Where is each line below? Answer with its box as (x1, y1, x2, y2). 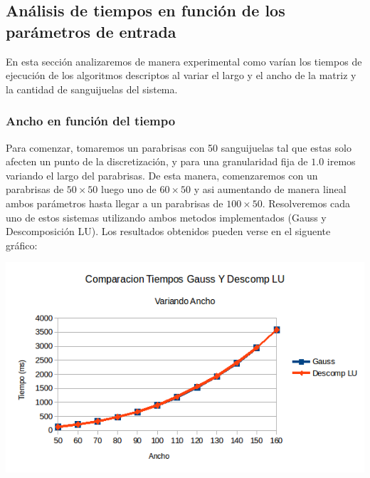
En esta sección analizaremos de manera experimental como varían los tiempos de (6, 53, 362, 68)
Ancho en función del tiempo (6, 112, 176, 130)
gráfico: (6, 237, 38, 252)
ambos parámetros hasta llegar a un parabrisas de (6, 195, 223, 210)
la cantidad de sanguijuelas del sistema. (6, 81, 178, 96)
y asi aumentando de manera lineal (194, 182, 347, 197)
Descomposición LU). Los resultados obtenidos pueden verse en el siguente (6, 224, 331, 239)
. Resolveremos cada (262, 195, 350, 210)
